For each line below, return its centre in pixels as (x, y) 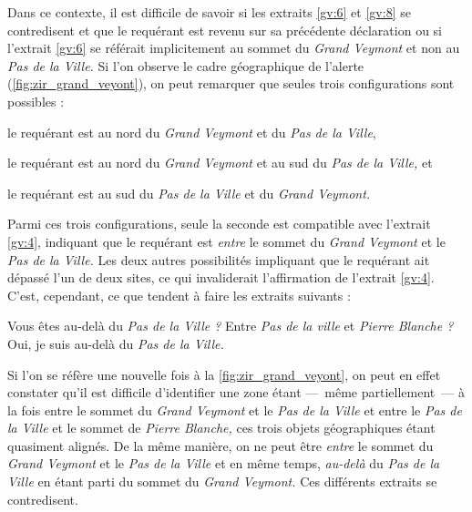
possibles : (36, 101)
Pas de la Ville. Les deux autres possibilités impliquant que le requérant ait (219, 259)
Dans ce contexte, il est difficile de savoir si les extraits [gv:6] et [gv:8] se (209, 12)
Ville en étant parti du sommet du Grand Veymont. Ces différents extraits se (222, 481)
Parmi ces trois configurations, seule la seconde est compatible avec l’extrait (219, 224)
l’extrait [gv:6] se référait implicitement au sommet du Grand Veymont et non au (234, 48)
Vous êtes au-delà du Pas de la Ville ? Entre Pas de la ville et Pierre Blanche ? (231, 326)
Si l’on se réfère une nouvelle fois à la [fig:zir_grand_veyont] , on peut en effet (224, 374)
